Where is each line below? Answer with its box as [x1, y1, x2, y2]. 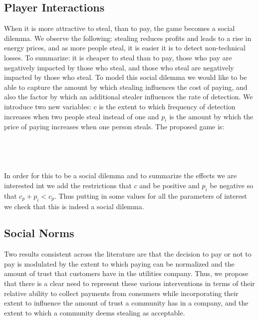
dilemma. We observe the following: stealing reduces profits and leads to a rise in [4, 32, 252, 43]
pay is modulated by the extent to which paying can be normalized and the [4, 258, 235, 269]
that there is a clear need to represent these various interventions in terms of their [4, 278, 255, 289]
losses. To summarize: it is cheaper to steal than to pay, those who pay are [4, 52, 232, 62]
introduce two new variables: [4, 101, 91, 111]
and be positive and [139, 180, 200, 190]
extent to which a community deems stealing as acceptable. [4, 307, 185, 318]
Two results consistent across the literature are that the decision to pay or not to [4, 249, 252, 259]
